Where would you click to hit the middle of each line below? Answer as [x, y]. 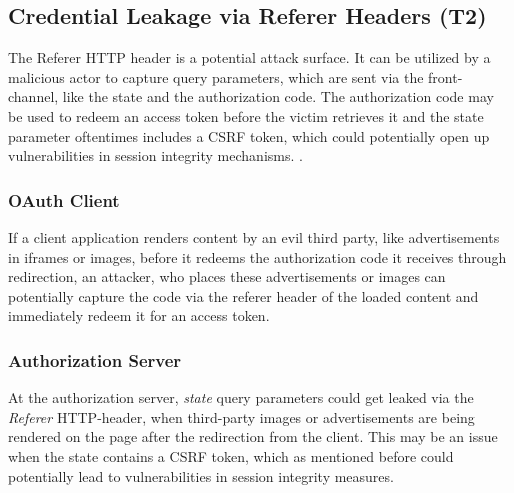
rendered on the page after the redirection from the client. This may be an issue [253, 436]
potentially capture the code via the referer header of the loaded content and [243, 295]
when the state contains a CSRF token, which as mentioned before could [231, 455]
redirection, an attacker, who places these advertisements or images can [227, 276]
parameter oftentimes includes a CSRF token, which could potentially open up [249, 135]
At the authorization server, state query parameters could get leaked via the [241, 397]
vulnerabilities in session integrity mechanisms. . [155, 155]
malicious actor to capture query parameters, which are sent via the [216, 76]
